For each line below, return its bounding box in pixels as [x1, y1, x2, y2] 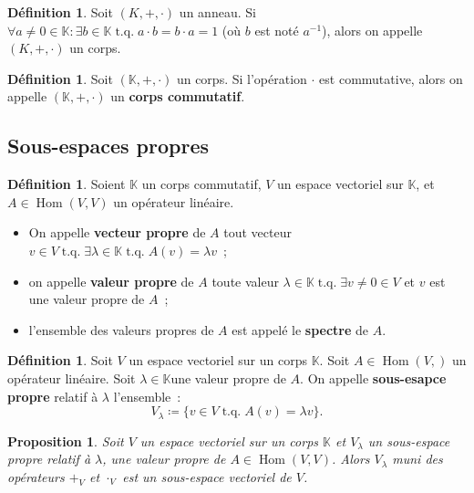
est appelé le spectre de [232, 320, 369, 339]
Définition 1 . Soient [7, 174, 126, 194]
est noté [254, 20, 299, 39]
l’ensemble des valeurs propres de [28, 320, 214, 339]
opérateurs [7, 467, 65, 486]
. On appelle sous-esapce [300, 368, 447, 387]
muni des [392, 449, 443, 468]
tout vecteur [223, 223, 292, 242]
